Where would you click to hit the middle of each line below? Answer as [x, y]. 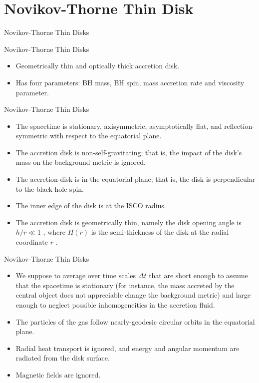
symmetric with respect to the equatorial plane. [89, 136]
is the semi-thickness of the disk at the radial [160, 232]
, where [54, 232]
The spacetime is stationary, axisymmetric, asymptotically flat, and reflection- [135, 126]
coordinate [32, 242]
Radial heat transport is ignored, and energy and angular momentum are [128, 348]
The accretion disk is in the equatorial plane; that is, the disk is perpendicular [135, 179]
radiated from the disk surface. [63, 358]
